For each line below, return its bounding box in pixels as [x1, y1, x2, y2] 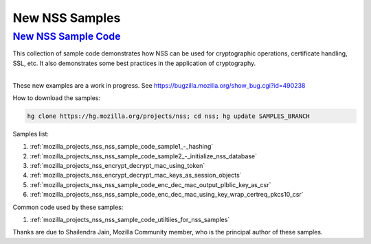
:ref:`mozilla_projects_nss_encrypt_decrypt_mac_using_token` [30, 162, 205, 170]
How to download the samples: [12, 93, 101, 102]
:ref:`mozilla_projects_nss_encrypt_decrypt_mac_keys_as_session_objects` [30, 171, 242, 180]
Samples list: [12, 130, 49, 138]
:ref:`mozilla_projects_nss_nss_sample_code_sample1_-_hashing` [30, 143, 214, 151]
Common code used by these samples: [12, 203, 124, 211]
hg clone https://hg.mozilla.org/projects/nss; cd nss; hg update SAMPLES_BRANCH [27, 112, 311, 120]
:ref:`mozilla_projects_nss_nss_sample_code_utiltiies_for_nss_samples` [30, 216, 230, 224]
